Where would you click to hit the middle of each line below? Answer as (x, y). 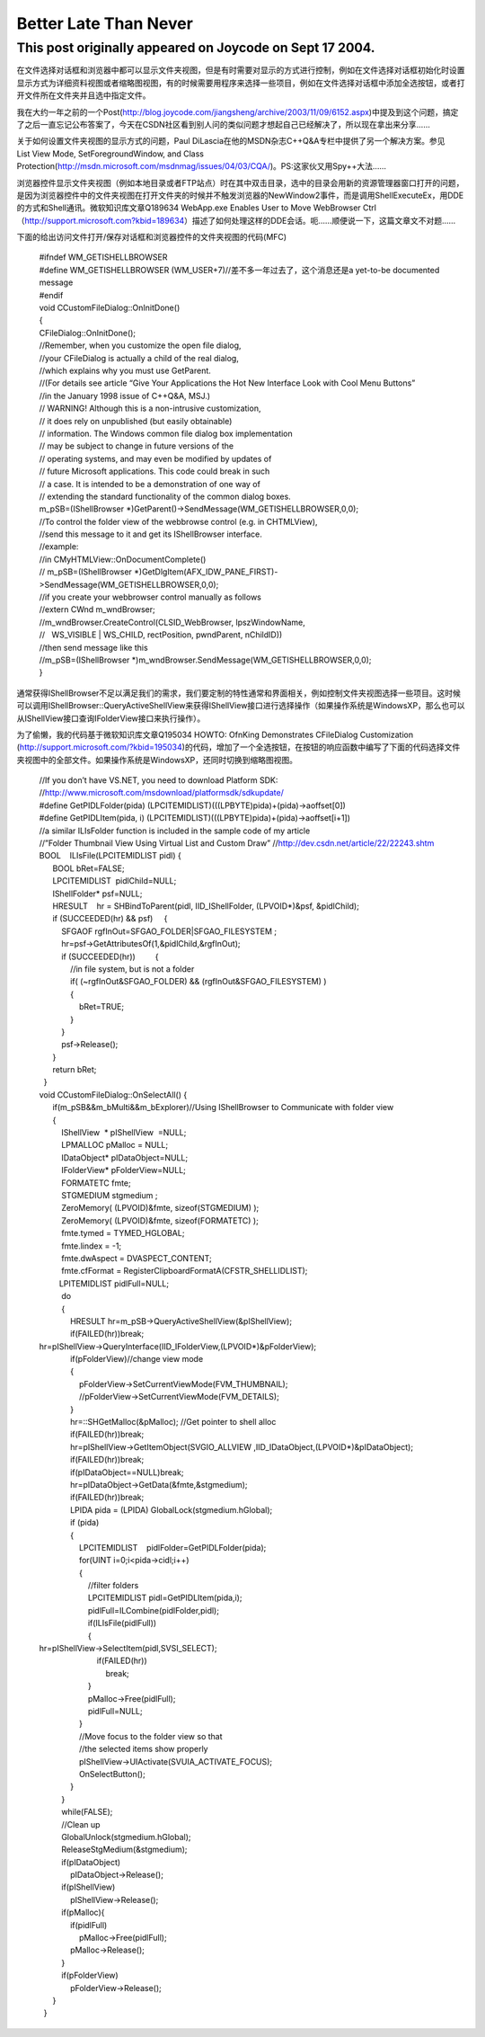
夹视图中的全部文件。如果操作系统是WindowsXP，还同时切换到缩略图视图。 (157, 760)
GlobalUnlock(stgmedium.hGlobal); (127, 1837)
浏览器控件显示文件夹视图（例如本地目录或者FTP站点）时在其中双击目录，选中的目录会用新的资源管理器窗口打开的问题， (240, 182)
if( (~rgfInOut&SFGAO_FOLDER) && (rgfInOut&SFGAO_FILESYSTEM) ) (198, 982)
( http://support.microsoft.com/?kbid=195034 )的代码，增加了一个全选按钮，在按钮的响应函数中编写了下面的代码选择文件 (238, 747)
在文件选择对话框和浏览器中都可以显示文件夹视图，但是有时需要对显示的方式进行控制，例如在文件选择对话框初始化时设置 (241, 70)
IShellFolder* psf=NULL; (97, 894)
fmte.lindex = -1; (92, 1246)
